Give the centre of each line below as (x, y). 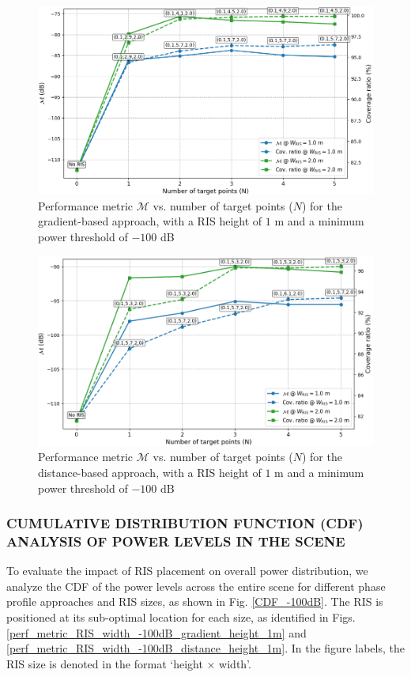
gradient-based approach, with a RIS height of (150, 221)
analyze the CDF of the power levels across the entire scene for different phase (196, 586)
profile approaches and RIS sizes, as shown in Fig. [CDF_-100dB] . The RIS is (195, 601)
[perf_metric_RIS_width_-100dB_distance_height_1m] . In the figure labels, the (205, 648)
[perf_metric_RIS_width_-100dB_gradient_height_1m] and (156, 632)
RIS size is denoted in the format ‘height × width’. (129, 663)
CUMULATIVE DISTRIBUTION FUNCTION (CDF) (185, 523)
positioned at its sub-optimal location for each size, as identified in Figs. (181, 617)
